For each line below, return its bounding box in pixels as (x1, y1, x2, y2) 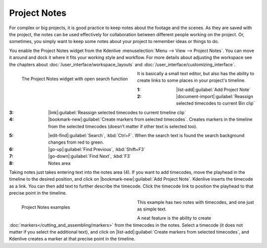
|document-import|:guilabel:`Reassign (176, 94, 253, 99)
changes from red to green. (48, 139, 104, 146)
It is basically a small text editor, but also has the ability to (137, 70, 255, 76)
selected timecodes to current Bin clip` (176, 100, 255, 106)
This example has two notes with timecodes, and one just (137, 199, 254, 205)
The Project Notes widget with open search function (21, 76, 128, 82)
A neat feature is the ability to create (137, 215, 211, 221)
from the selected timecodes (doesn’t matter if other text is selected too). (48, 123, 198, 129)
